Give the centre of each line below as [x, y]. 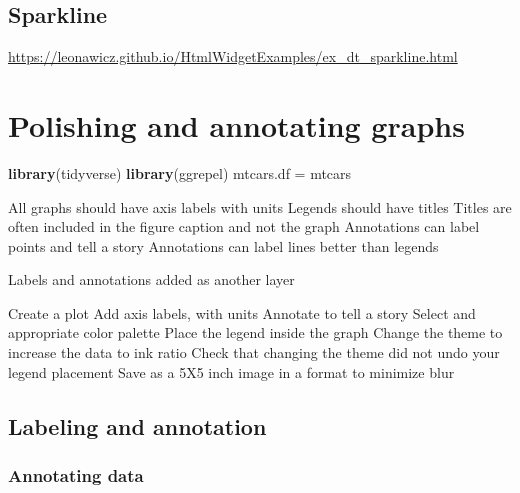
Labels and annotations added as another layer [151, 279]
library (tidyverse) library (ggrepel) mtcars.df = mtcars [180, 172]
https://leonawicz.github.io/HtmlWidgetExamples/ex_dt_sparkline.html [233, 56]
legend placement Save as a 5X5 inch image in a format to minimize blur [231, 371]
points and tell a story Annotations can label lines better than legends [223, 245]
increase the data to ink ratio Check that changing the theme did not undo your [254, 352]
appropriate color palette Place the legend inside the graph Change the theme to [255, 332]
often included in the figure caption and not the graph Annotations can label [244, 226]
